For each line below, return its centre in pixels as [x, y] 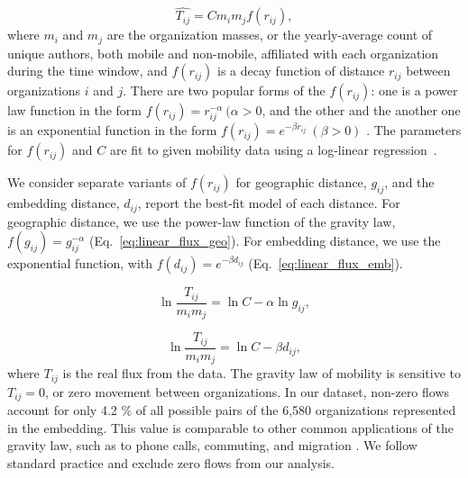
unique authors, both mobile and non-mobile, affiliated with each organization [223, 53]
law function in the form [75, 110]
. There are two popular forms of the [224, 90]
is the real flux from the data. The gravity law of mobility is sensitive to [262, 373]
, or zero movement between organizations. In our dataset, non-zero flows [248, 391]
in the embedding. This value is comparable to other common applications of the [230, 427]
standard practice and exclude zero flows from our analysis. [171, 462]
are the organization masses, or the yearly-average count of [270, 35]
